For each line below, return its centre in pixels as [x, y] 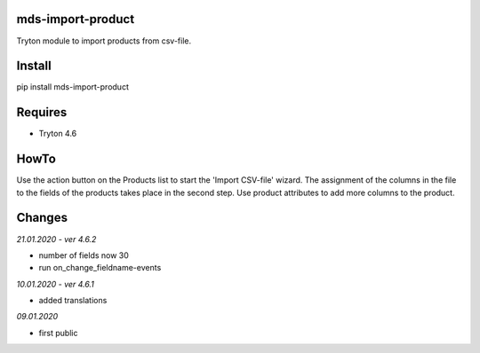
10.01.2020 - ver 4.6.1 [56, 284]
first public [58, 333]
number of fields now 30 [84, 255]
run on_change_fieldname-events [100, 268]
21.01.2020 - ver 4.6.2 [56, 239]
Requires [42, 112]
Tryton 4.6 [58, 134]
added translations [73, 301]
